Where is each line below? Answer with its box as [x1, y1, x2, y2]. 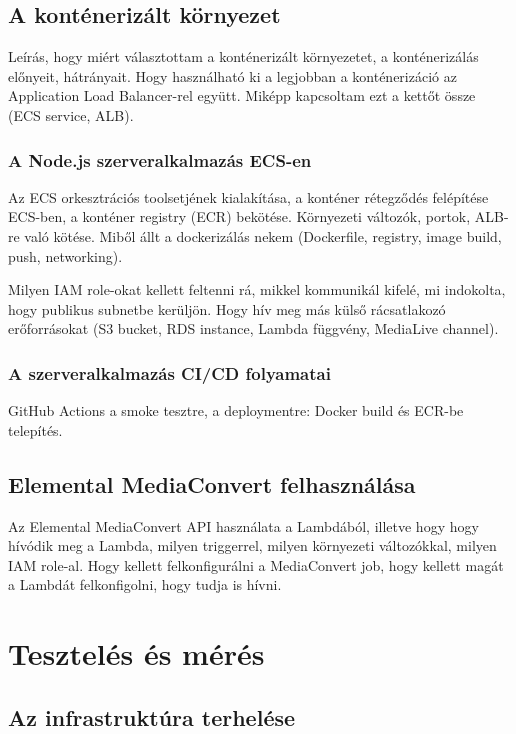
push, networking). [8, 245, 123, 266]
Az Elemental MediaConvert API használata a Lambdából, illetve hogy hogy [8, 515, 479, 536]
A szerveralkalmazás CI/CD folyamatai [8, 360, 331, 385]
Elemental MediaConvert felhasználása [8, 468, 416, 499]
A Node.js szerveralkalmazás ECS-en [8, 147, 312, 172]
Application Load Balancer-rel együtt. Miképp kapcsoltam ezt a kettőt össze [8, 85, 476, 106]
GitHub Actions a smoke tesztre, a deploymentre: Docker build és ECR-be [8, 400, 464, 421]
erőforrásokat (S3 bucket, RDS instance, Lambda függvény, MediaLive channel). [8, 318, 499, 339]
